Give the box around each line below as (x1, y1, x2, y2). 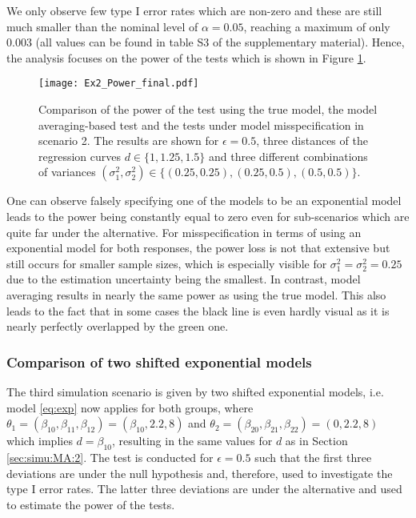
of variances (38, 163, 96, 180)
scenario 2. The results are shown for (38, 132, 219, 149)
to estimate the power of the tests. (6, 496, 175, 512)
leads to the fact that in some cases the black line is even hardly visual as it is (6, 302, 390, 319)
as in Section (285, 432, 348, 449)
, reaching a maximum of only (243, 18, 390, 34)
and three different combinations (208, 147, 368, 164)
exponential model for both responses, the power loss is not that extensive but (6, 239, 390, 256)
